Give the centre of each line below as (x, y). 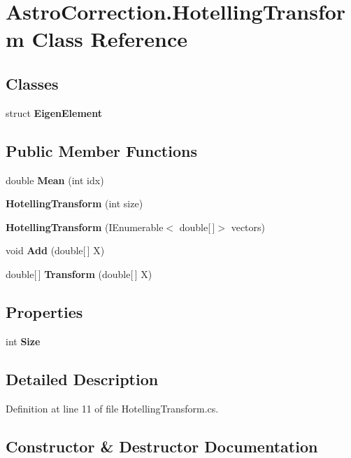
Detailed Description (82, 379)
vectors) (248, 227)
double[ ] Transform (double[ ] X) (79, 273)
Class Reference (110, 39)
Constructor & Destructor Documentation (162, 446)
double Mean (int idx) (55, 180)
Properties (44, 311)
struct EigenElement (54, 112)
